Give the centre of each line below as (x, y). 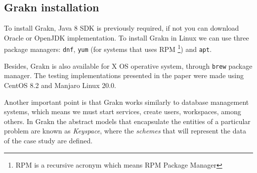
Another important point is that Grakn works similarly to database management (127, 102)
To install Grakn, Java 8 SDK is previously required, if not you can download (122, 28)
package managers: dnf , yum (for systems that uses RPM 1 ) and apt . (108, 48)
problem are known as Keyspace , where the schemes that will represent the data (125, 131)
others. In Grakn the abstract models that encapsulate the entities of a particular (127, 121)
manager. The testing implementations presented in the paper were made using (124, 75)
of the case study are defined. (48, 140)
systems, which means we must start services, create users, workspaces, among (123, 111)
